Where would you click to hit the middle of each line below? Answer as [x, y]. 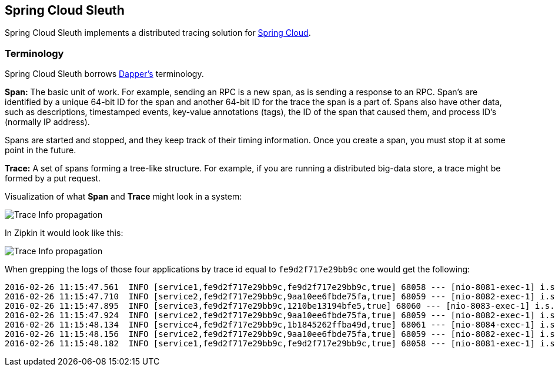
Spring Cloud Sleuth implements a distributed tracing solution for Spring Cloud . [158, 33]
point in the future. [41, 150]
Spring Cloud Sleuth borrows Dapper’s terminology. [104, 74]
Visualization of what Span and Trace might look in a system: [123, 197]
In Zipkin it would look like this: [64, 233]
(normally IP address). [47, 122]
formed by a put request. [53, 178]
